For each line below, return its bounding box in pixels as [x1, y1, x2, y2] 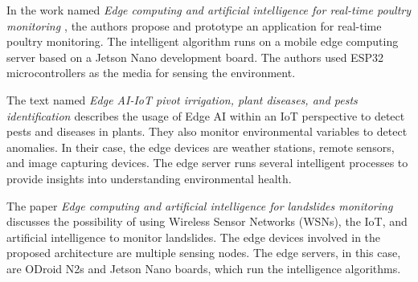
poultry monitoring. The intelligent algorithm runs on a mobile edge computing [6, 33, 399, 50]
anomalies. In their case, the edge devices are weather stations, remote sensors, [6, 138, 395, 155]
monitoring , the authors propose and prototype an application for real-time [6, 17, 382, 34]
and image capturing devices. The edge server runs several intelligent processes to [6, 154, 408, 171]
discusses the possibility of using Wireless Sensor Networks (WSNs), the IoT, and [6, 213, 408, 230]
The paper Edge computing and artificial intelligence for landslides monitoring [6, 197, 393, 214]
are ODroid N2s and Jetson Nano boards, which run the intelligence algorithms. [6, 260, 401, 276]
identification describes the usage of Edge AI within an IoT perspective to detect [6, 107, 405, 124]
